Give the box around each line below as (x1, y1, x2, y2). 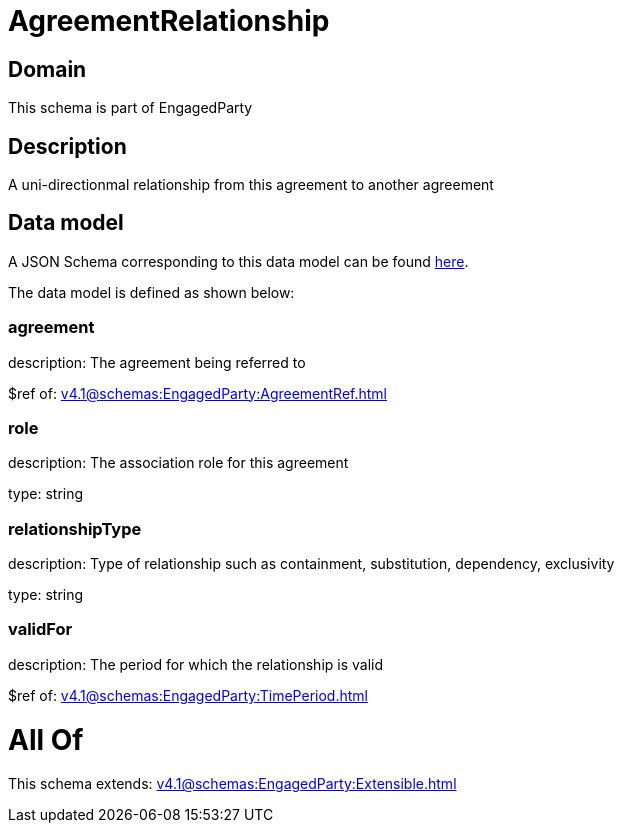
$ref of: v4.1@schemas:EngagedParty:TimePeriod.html (8, 686, 368, 704)
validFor (8, 619, 73, 640)
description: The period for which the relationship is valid (8, 655, 384, 673)
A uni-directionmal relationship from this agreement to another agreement (8, 176, 494, 194)
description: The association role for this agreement (8, 454, 349, 472)
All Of (8, 722, 84, 757)
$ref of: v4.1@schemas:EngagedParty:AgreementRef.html (8, 384, 388, 402)
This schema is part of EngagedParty (8, 99, 253, 117)
